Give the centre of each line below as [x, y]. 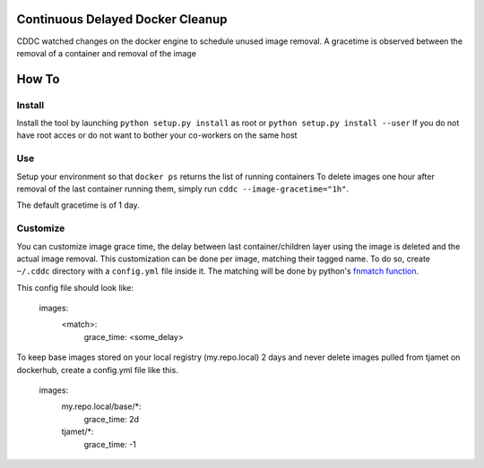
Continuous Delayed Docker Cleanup [122, 19]
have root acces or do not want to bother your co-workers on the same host [157, 135]
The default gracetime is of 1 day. [78, 205]
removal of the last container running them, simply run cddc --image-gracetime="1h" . [183, 189]
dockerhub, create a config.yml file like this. [97, 370]
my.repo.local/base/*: [101, 406]
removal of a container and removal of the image [107, 53]
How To [38, 79]
